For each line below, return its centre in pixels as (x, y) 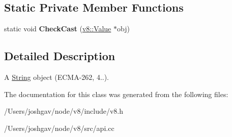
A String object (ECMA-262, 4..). (57, 77)
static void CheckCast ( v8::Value (58, 29)
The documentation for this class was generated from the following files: (116, 94)
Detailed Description (60, 56)
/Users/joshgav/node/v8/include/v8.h (64, 111)
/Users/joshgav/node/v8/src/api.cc (59, 128)
